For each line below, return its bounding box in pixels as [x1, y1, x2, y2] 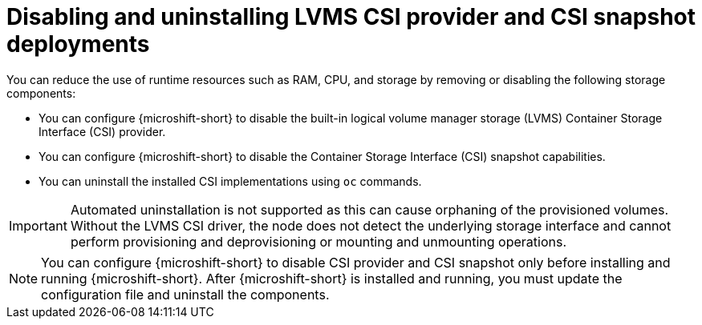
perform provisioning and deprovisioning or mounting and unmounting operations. [70, 233, 566, 250]
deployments [6, 30, 150, 58]
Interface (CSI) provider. [39, 124, 166, 138]
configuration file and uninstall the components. [41, 286, 330, 303]
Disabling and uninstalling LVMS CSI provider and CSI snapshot [6, 3, 696, 30]
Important [9, 217, 67, 234]
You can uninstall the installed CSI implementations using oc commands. [39, 174, 422, 188]
